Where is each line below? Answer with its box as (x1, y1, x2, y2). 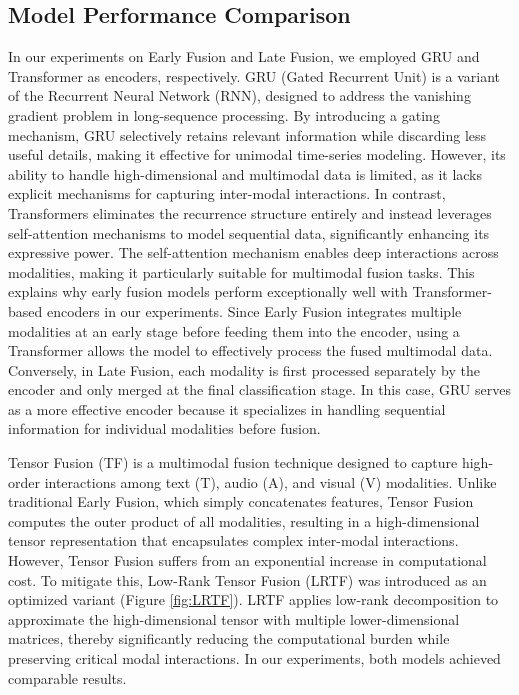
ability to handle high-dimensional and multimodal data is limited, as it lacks (8, 163, 483, 184)
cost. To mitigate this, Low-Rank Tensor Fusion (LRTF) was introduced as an (8, 569, 487, 590)
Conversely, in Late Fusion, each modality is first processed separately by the (8, 359, 481, 380)
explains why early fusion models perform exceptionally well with (8, 281, 408, 302)
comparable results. (8, 667, 127, 688)
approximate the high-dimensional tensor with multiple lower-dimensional (8, 608, 460, 629)
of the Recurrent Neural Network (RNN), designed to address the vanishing (8, 85, 471, 106)
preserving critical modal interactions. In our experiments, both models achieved (8, 648, 501, 669)
